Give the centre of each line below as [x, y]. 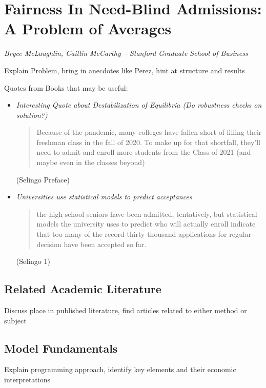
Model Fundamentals [61, 348]
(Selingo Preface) [43, 179]
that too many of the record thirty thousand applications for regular [144, 234]
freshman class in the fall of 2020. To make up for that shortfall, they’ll [148, 142]
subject [15, 320]
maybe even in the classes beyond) [91, 162]
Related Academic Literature [83, 289]
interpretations [27, 379]
